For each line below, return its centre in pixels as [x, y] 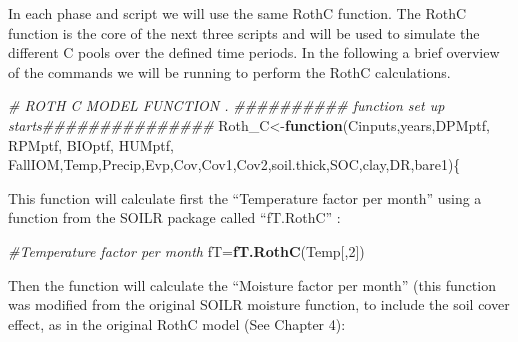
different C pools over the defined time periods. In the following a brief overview [254, 52]
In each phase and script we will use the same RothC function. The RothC [237, 13]
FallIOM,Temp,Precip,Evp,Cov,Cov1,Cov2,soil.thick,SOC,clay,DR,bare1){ [234, 164]
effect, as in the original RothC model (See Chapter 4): [177, 323]
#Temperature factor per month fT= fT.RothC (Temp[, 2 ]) [186, 250]
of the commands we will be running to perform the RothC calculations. [229, 71]
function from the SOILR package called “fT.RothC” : [174, 217]
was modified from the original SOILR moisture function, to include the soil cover [259, 304]
